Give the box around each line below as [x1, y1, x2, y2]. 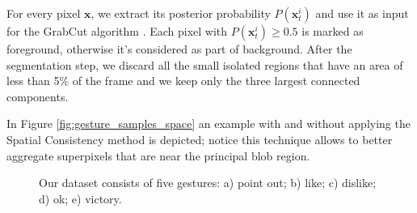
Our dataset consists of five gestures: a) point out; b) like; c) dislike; [39, 174, 377, 191]
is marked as [301, 23, 364, 39]
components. [6, 87, 69, 104]
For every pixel [6, 5, 81, 21]
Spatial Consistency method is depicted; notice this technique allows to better [6, 130, 393, 147]
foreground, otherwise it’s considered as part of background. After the [6, 40, 352, 57]
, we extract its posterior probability [91, 5, 271, 21]
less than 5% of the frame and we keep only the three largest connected [6, 72, 360, 89]
